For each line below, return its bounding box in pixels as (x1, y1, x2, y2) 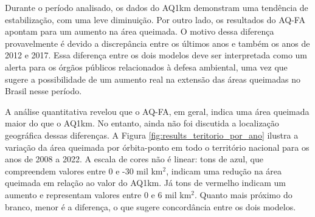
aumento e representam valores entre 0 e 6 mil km (5, 188, 192, 201)
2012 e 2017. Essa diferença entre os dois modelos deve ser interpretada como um (5, 49, 307, 61)
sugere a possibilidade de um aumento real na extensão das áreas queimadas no (5, 72, 300, 85)
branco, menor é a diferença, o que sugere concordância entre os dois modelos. (5, 200, 296, 213)
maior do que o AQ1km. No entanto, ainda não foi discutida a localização (5, 117, 279, 129)
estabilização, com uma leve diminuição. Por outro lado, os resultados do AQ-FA (5, 13, 305, 26)
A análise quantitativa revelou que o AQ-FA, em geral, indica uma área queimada (5, 105, 310, 117)
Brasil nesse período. (5, 84, 82, 97)
